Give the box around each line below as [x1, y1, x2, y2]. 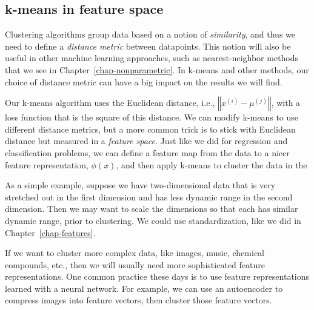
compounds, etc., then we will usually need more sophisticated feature [5, 258, 265, 271]
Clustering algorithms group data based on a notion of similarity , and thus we [5, 28, 296, 41]
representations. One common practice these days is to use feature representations [5, 270, 310, 283]
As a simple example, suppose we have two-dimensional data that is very [5, 179, 276, 191]
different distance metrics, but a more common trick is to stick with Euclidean [5, 122, 296, 135]
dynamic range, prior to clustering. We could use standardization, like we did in [5, 214, 301, 226]
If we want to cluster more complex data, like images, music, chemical [5, 246, 264, 259]
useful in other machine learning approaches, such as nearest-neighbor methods [5, 51, 299, 64]
